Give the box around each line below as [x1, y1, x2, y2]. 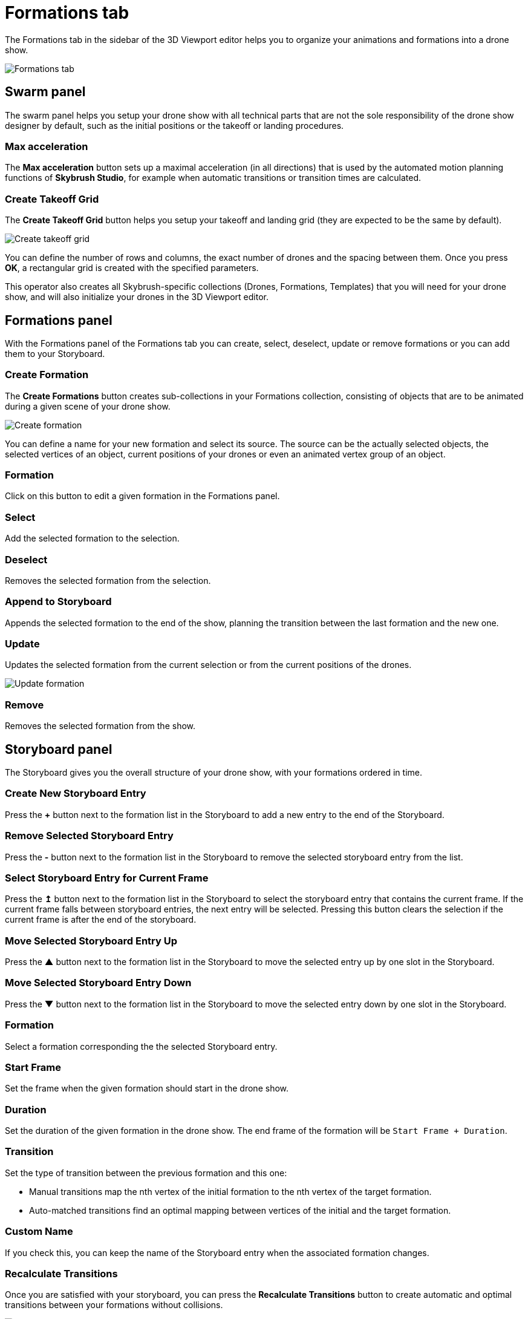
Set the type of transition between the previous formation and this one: [5, 1167, 287, 1178]
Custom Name [5, 1225, 73, 1238]
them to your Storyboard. [5, 348, 105, 359]
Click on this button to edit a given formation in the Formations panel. [5, 491, 280, 502]
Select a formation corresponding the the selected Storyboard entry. [5, 1041, 278, 1052]
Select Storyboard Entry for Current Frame [5, 871, 209, 884]
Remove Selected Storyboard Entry [5, 830, 174, 842]
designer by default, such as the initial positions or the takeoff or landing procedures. [5, 120, 344, 131]
